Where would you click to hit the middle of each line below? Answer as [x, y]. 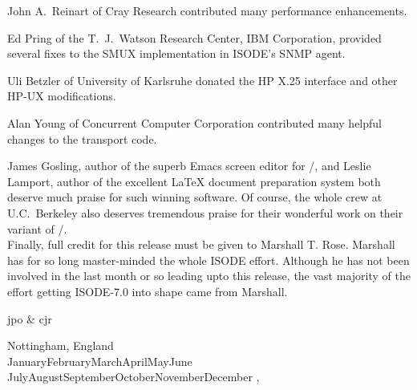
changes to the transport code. [82, 138]
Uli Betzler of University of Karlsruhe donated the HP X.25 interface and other [202, 80]
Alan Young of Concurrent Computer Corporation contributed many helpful [194, 122]
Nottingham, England [61, 345]
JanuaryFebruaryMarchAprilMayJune [100, 361]
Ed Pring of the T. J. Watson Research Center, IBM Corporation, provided [194, 37]
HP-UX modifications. [62, 96]
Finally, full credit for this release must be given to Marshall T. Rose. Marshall [201, 244]
